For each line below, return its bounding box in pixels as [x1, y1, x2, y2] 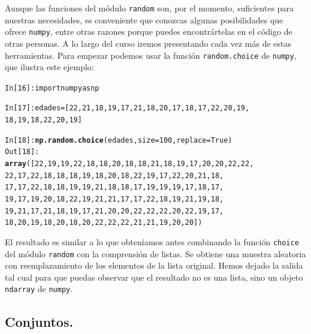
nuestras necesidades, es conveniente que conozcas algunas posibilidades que [5, 13, 283, 26]
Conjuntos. [5, 312, 74, 330]
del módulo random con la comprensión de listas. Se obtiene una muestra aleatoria [5, 247, 306, 260]
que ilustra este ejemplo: [5, 61, 94, 73]
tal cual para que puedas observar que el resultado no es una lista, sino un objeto [5, 270, 303, 283]
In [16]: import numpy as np [5, 83, 99, 92]
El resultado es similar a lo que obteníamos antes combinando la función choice [5, 235, 299, 248]
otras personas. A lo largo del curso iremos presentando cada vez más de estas [5, 37, 292, 49]
